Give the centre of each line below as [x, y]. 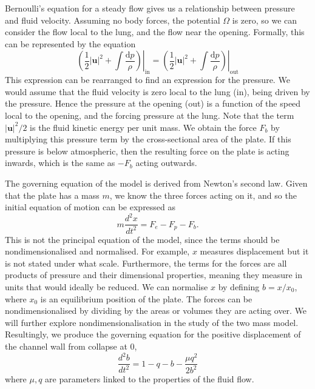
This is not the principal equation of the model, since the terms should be [142, 239]
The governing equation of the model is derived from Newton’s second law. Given [156, 183]
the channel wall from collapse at [66, 346]
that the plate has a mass [52, 195]
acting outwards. [166, 163]
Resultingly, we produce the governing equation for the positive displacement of [153, 334]
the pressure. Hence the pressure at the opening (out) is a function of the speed [153, 103]
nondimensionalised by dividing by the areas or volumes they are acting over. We [156, 311]
